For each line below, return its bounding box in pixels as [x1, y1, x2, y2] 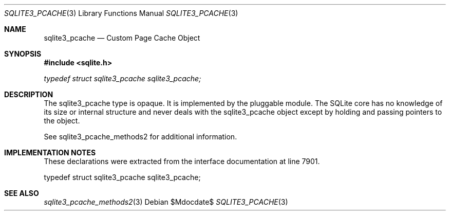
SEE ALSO [4, 189, 39, 198]
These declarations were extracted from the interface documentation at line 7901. [44, 157, 320, 166]
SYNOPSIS [4, 49, 42, 58]
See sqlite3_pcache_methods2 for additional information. [44, 132, 237, 141]
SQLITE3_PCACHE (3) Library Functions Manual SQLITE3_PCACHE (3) [4, 9, 238, 17]
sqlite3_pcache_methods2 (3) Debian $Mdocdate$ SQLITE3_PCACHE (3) [44, 198, 288, 206]
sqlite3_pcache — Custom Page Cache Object [44, 33, 200, 42]
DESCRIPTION [4, 90, 53, 99]
